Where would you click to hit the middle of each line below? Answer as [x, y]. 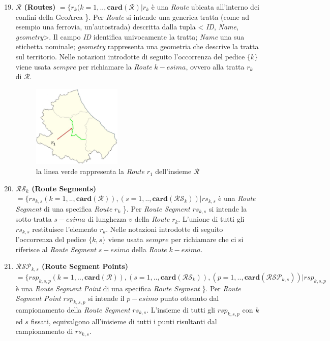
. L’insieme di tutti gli [181, 310]
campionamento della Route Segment [73, 310]
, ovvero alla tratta [215, 66]
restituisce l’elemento [65, 229]
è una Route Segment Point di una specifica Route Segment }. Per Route [128, 288]
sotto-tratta [34, 219]
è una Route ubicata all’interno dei [205, 7]
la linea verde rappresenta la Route [90, 171]
